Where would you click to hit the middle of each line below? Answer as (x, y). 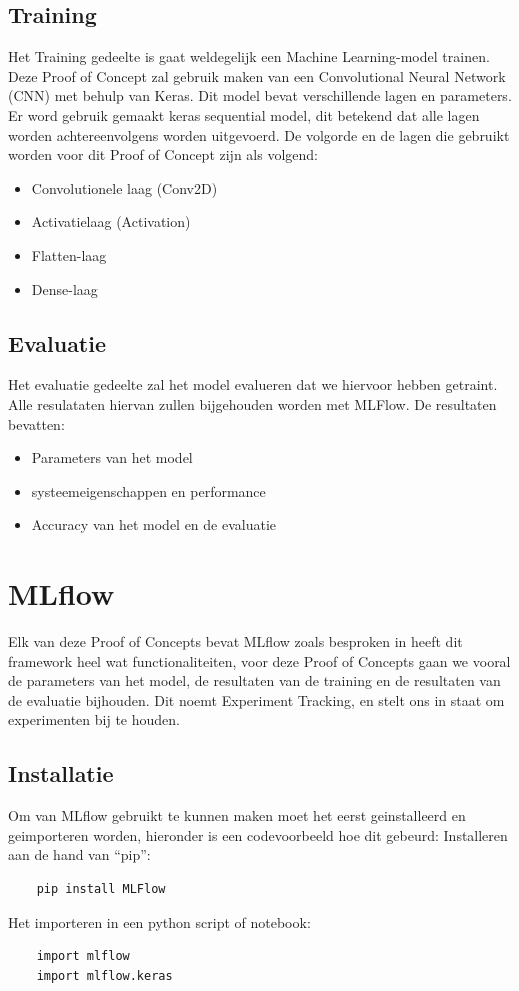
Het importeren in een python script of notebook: (159, 921)
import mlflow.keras (104, 975)
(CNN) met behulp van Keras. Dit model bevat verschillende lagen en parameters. (260, 95)
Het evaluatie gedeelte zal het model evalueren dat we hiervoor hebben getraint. (253, 384)
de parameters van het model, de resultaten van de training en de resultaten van (254, 680)
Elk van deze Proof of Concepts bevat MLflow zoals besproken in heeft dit (235, 641)
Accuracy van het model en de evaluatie (154, 524)
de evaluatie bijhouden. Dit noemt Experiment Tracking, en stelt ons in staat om (256, 699)
